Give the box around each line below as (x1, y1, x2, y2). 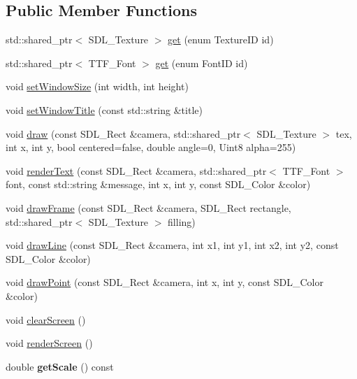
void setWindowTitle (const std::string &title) (6, 102, 203, 117)
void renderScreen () (6, 336, 93, 350)
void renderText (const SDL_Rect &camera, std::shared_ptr (6, 163, 267, 178)
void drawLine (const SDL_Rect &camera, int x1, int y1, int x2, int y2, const (6, 238, 339, 252)
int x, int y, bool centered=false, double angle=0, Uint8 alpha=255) (6, 140, 296, 155)
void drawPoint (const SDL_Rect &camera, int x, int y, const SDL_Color (6, 275, 323, 289)
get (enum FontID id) (155, 55, 248, 70)
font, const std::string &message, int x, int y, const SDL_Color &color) (6, 177, 311, 192)
